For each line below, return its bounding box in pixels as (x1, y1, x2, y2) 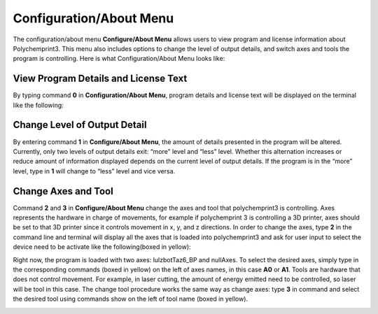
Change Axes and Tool (13, 185, 113, 197)
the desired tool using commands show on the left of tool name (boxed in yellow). (13, 294, 248, 304)
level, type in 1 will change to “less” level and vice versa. (13, 166, 176, 175)
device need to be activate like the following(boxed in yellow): (13, 243, 192, 251)
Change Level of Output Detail (13, 119, 147, 131)
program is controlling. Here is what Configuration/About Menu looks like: (13, 55, 225, 63)
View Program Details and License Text (13, 73, 188, 85)
